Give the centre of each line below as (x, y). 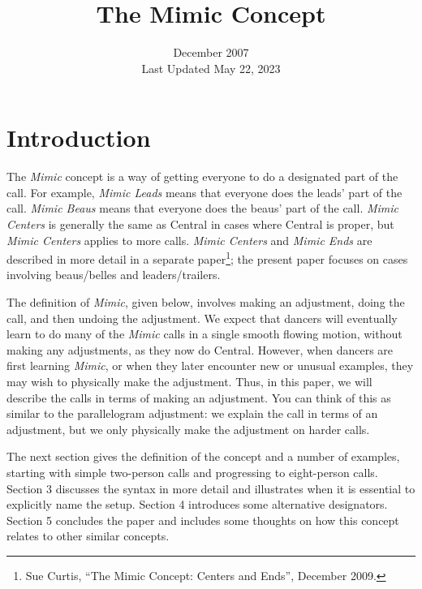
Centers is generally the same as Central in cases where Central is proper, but (200, 224)
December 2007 (211, 52)
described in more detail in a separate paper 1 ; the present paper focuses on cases (207, 258)
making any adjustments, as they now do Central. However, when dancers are (200, 349)
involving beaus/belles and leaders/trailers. (114, 275)
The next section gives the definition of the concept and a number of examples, (203, 456)
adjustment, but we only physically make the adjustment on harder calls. (188, 429)
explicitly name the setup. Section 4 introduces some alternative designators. (197, 504)
